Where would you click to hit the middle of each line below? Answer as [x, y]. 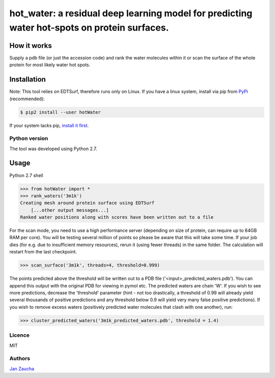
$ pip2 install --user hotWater [61, 112]
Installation [28, 80]
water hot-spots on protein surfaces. [89, 27]
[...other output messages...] [70, 210]
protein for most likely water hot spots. [50, 65]
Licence [20, 335]
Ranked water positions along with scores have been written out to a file [117, 217]
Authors [20, 359]
